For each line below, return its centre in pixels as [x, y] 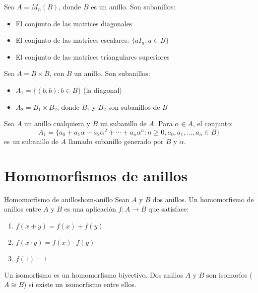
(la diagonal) [103, 90]
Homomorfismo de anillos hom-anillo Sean [67, 199]
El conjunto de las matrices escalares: [72, 40]
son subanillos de [134, 107]
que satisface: [169, 209]
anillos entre [23, 209]
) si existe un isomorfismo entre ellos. [80, 284]
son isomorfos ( [229, 274]
